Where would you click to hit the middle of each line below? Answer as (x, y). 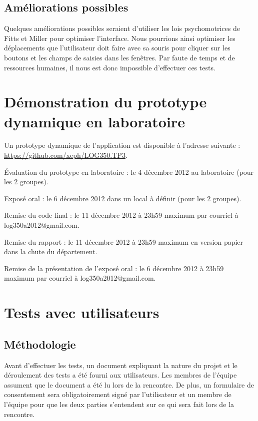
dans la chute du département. (51, 251)
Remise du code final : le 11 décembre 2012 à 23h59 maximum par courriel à (121, 215)
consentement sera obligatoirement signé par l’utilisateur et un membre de (118, 394)
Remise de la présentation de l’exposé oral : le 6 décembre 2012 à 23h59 (114, 268)
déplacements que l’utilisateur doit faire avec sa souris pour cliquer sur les (117, 48)
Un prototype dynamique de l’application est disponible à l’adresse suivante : (122, 145)
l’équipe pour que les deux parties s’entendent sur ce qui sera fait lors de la (119, 404)
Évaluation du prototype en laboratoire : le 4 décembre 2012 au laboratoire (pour (129, 172)
